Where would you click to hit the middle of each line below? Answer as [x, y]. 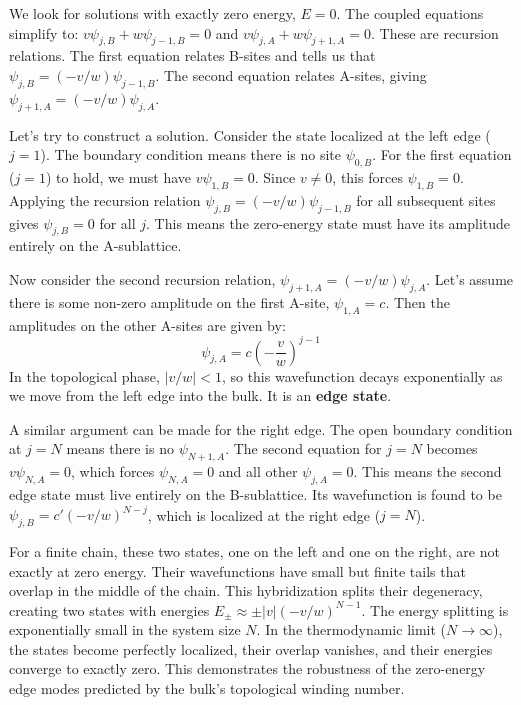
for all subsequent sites [426, 199]
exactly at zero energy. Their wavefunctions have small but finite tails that [237, 570]
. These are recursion [435, 32]
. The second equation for [303, 448]
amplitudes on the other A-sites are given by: [147, 324]
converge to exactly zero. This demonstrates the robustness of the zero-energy [247, 668]
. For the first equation [442, 154]
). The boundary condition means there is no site [190, 154]
